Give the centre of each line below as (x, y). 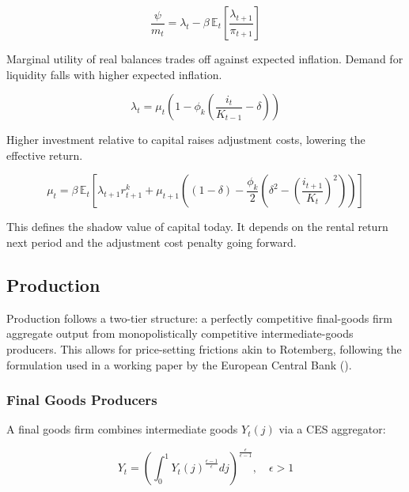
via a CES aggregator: (332, 429)
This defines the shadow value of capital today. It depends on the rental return (197, 227)
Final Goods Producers (82, 400)
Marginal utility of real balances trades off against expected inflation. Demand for (205, 59)
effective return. (45, 155)
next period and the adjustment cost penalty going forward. (151, 242)
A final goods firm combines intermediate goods (122, 429)
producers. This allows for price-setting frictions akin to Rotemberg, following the (204, 348)
